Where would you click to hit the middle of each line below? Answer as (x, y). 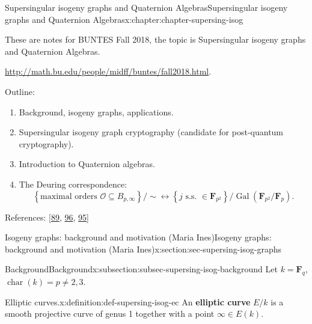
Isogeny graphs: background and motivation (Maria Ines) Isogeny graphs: (138, 237)
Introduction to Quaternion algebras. (87, 164)
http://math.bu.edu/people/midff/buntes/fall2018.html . (108, 71)
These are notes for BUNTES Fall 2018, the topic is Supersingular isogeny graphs (155, 39)
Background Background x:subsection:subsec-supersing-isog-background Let (141, 269)
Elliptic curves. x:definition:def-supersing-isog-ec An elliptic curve (128, 301)
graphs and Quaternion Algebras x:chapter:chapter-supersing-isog (124, 19)
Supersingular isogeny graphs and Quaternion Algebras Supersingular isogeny (146, 7)
